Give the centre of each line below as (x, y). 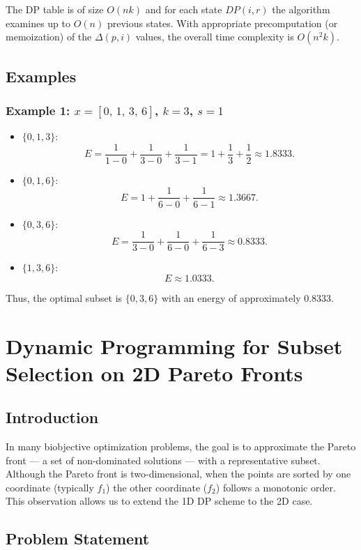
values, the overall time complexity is (215, 37)
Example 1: (38, 110)
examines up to (38, 23)
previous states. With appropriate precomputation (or (222, 23)
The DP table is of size (55, 9)
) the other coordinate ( (157, 487)
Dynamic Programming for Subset (174, 345)
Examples (41, 76)
